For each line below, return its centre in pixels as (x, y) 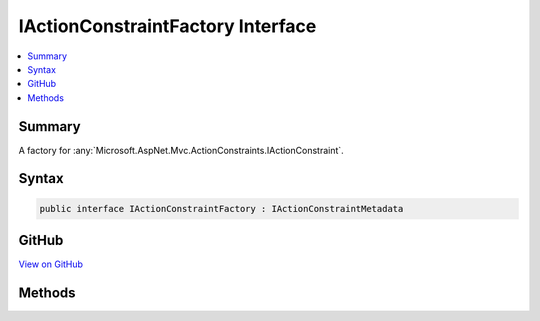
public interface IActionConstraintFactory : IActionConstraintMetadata (221, 208)
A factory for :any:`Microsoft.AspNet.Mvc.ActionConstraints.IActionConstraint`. (181, 150)
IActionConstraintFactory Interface (167, 26)
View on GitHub (51, 264)
